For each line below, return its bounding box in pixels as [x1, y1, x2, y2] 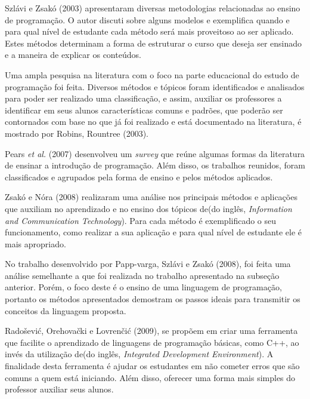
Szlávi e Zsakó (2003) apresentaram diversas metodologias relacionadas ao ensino [5, 2, 300, 14]
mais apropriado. [5, 237, 66, 250]
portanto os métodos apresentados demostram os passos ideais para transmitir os [5, 293, 300, 305]
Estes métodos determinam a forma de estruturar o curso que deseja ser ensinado [5, 36, 302, 49]
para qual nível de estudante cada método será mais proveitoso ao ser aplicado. [5, 25, 294, 38]
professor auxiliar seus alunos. [5, 383, 114, 395]
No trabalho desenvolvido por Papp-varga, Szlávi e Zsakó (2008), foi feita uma [5, 257, 291, 270]
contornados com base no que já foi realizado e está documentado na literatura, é [5, 115, 302, 128]
